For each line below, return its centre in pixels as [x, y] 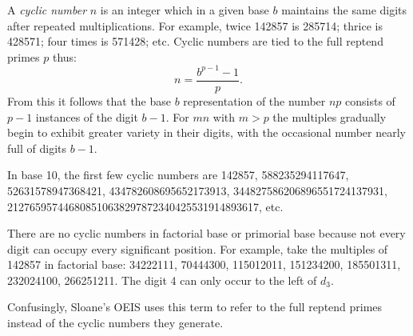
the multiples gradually [330, 116]
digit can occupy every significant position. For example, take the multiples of [198, 248]
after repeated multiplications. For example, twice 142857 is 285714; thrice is [195, 25]
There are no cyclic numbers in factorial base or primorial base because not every [206, 233]
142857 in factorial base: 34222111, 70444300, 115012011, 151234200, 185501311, [204, 264]
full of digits [37, 148]
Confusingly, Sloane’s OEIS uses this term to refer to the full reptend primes [195, 307]
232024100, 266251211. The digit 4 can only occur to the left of [162, 280]
